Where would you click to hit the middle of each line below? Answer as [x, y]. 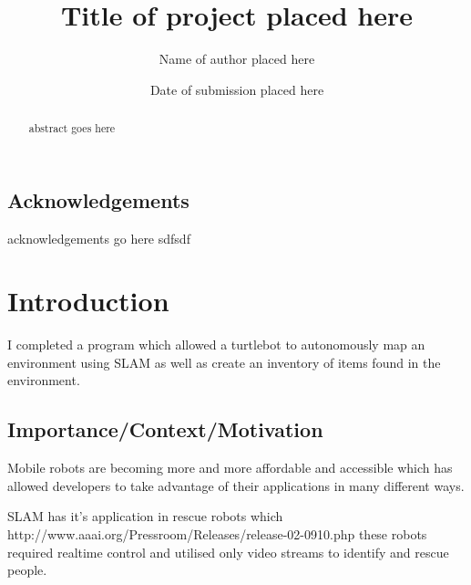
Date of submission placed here [237, 89]
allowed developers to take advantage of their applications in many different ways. [236, 485]
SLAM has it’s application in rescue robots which [145, 516]
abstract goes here [72, 128]
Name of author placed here [237, 59]
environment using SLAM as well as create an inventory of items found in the [224, 362]
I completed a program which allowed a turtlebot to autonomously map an [216, 345]
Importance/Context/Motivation [165, 429]
